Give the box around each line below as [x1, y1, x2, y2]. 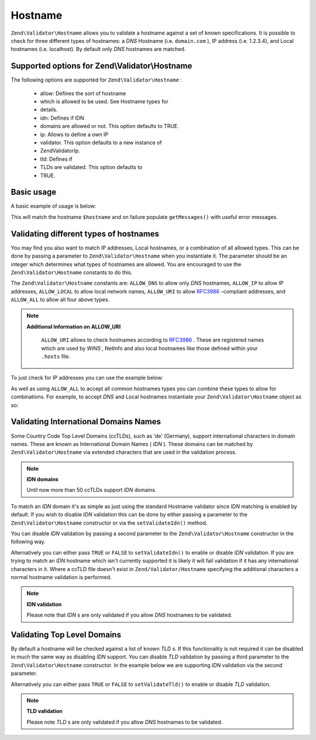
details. [40, 106, 58, 113]
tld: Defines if [40, 156, 73, 163]
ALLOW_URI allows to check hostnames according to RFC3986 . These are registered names [41, 336, 265, 343]
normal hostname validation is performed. [11, 573, 112, 580]
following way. [11, 538, 46, 545]
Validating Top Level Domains [11, 630, 121, 640]
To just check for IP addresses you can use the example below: [11, 374, 163, 381]
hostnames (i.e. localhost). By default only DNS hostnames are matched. [11, 46, 186, 53]
